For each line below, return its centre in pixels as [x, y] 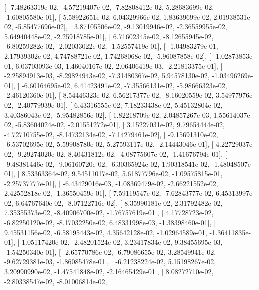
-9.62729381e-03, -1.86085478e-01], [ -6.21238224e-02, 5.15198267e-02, [110, 262]
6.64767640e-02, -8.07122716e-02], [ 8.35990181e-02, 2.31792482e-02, [119, 203]
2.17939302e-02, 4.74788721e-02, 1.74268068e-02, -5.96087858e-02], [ [108, 55]
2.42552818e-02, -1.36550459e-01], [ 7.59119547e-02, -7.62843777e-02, [109, 193]
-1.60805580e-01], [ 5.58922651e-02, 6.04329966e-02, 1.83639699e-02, [108, 16]
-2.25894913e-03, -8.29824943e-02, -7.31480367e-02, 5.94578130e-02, [107, 75]
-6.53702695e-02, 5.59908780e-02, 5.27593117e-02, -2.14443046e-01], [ [109, 144]
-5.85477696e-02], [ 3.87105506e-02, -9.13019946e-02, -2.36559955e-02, [121, 26]
